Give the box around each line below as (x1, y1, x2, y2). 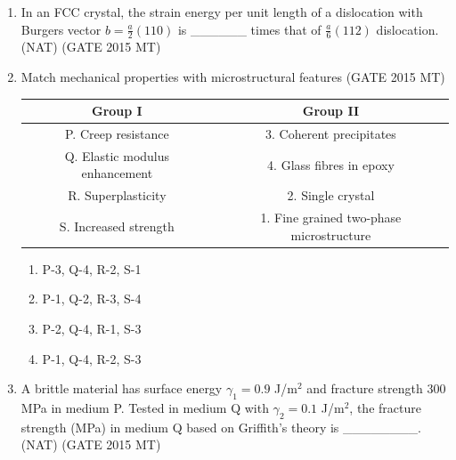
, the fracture (349, 398, 421, 416)
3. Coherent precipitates (265, 124, 396, 142)
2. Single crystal (287, 186, 375, 205)
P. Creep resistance (64, 124, 169, 142)
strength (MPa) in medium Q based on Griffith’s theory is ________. (20, 417, 421, 436)
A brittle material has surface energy (20, 379, 223, 398)
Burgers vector (20, 20, 102, 38)
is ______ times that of (177, 20, 322, 38)
